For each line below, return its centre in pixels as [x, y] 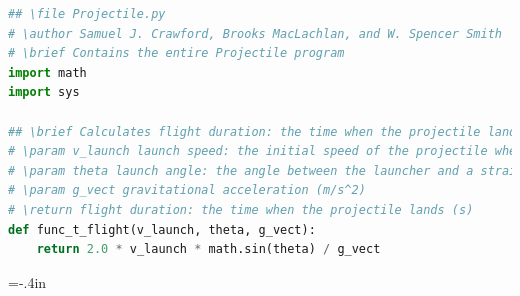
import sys [44, 92]
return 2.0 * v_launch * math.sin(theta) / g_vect [208, 249]
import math [47, 72]
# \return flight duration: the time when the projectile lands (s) [241, 209]
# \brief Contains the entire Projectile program [176, 53]
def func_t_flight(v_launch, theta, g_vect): [162, 229]
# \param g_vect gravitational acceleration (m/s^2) [187, 190]
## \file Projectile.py [87, 14]
